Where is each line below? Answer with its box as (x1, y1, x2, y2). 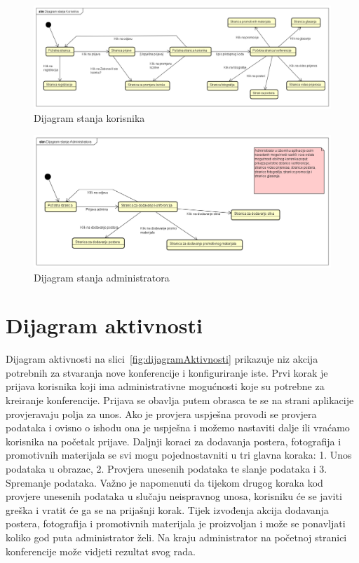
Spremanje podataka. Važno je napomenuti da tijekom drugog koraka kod (6, 475, 323, 489)
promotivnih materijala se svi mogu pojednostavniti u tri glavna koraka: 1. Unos (6, 447, 352, 462)
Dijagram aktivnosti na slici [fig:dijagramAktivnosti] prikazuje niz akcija (6, 352, 318, 366)
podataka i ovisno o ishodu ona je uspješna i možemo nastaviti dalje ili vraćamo (6, 420, 350, 435)
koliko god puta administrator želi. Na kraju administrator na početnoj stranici (6, 530, 347, 545)
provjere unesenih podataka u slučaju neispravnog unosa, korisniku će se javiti (6, 489, 342, 503)
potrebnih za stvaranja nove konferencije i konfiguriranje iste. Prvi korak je (6, 365, 328, 380)
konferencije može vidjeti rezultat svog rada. (6, 543, 196, 558)
